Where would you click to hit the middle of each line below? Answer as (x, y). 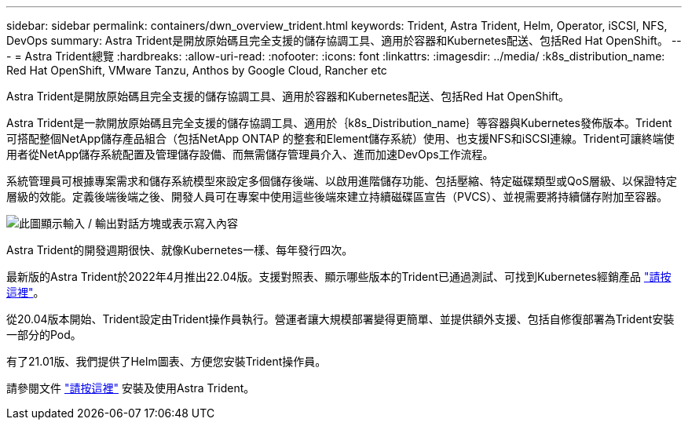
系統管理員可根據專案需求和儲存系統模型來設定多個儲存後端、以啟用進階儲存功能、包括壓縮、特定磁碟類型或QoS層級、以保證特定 (342, 181)
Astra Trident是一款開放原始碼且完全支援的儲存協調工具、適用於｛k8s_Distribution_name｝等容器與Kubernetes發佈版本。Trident (339, 123)
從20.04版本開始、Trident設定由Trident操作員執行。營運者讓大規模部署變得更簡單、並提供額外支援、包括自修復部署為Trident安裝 (340, 319)
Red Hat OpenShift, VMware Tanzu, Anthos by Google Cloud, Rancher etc (197, 70)
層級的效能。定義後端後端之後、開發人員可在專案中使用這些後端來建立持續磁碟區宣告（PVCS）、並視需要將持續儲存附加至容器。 (337, 197)
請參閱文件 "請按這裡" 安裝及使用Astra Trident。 (131, 388)
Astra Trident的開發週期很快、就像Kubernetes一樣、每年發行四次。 (180, 250)
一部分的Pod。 (44, 335)
